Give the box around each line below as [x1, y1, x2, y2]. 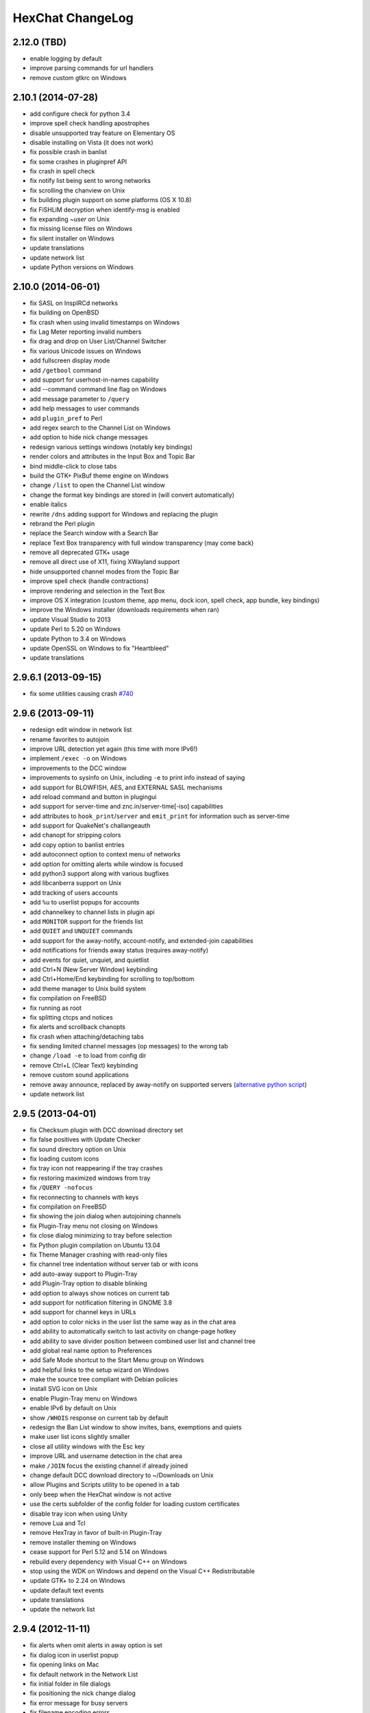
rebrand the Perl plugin [29, 519, 95, 528]
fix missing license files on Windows [29, 225, 133, 233]
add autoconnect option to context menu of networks [29, 850, 181, 859]
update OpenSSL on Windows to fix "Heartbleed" [29, 644, 169, 652]
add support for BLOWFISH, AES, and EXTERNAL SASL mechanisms [29, 783, 223, 791]
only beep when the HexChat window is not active [29, 1490, 171, 1499]
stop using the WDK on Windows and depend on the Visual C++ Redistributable [29, 1566, 255, 1575]
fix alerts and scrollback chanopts [29, 1023, 126, 1031]
